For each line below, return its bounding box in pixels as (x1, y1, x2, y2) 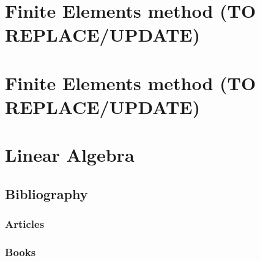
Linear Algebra (5, 142, 135, 167)
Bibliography (5, 184, 88, 203)
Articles (5, 216, 45, 232)
